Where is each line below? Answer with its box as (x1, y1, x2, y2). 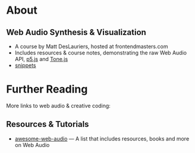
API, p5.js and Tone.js (14, 56, 68, 62)
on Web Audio (14, 141, 50, 148)
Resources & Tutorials (6, 119, 89, 129)
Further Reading (6, 82, 88, 96)
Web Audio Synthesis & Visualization (6, 27, 147, 37)
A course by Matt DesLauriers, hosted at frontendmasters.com (14, 43, 168, 50)
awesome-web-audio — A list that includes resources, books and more (14, 135, 190, 142)
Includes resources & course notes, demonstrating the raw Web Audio (14, 49, 187, 56)
